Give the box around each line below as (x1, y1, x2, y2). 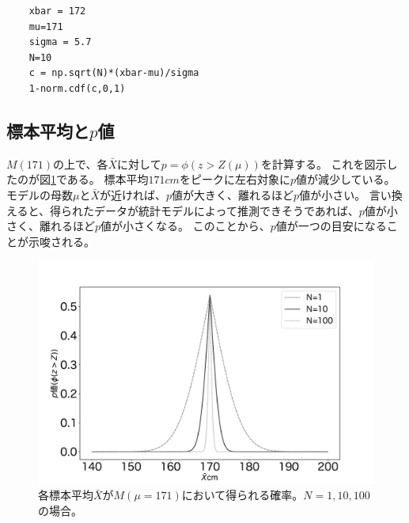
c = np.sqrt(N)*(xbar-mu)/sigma (28, 67, 199, 79)
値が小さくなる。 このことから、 (100, 218, 271, 234)
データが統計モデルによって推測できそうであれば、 (94, 202, 359, 218)
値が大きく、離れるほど (172, 186, 294, 203)
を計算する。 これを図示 (260, 155, 387, 172)
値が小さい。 (299, 186, 366, 203)
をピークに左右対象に (179, 171, 290, 188)
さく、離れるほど (6, 218, 95, 234)
